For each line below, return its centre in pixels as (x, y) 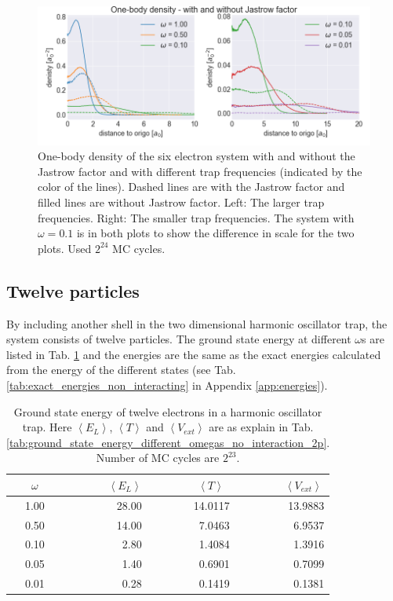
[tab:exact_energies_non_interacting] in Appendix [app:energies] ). (167, 385)
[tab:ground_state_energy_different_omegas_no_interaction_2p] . (168, 442)
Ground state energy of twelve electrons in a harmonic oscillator (168, 411)
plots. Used (65, 248)
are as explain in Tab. (261, 427)
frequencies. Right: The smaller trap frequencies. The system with (196, 217)
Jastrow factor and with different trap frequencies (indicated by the (200, 171)
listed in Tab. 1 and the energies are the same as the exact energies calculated (194, 354)
